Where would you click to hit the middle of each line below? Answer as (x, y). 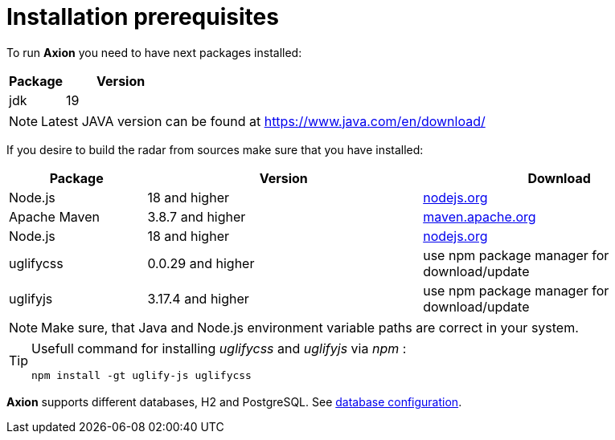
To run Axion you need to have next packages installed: (154, 52)
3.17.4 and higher (198, 298)
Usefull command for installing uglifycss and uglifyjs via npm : (219, 348)
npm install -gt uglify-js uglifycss (141, 375)
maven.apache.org (480, 216)
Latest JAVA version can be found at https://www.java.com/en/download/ (263, 121)
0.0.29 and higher (201, 263)
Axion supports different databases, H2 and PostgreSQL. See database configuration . (234, 401)
